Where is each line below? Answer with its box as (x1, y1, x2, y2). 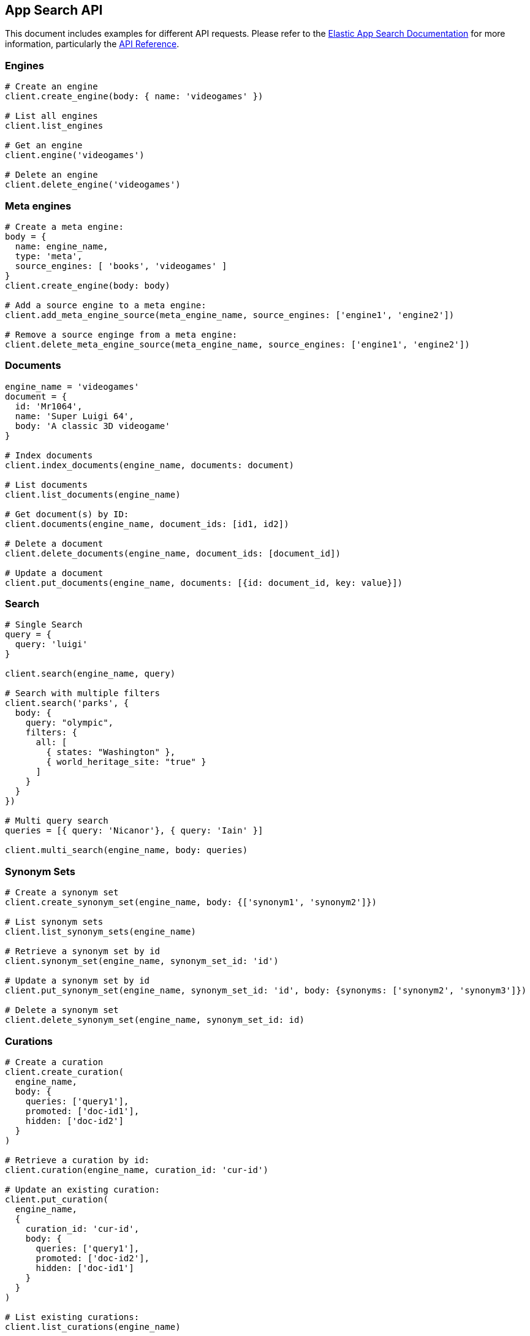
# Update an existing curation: (5, 1184, 160, 1194)
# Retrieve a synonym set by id (5, 946, 160, 957)
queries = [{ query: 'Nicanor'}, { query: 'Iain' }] (5, 826, 263, 836)
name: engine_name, (15, 241, 108, 251)
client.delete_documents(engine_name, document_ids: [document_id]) (5, 548, 341, 558)
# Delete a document (5, 538, 104, 548)
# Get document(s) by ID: (5, 509, 129, 519)
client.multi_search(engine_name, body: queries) (5, 845, 248, 856)
